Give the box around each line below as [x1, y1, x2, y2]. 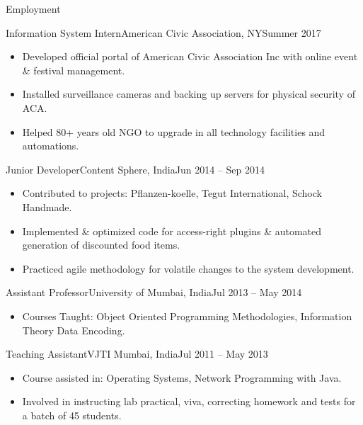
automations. [22, 138, 79, 153]
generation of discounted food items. [22, 237, 180, 252]
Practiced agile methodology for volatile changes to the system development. [22, 261, 355, 276]
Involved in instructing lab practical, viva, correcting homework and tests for [22, 394, 356, 409]
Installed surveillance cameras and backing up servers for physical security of [22, 86, 355, 101]
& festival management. [22, 62, 125, 77]
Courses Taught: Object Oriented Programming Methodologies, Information [22, 308, 352, 323]
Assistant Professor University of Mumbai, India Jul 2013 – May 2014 [6, 285, 302, 300]
